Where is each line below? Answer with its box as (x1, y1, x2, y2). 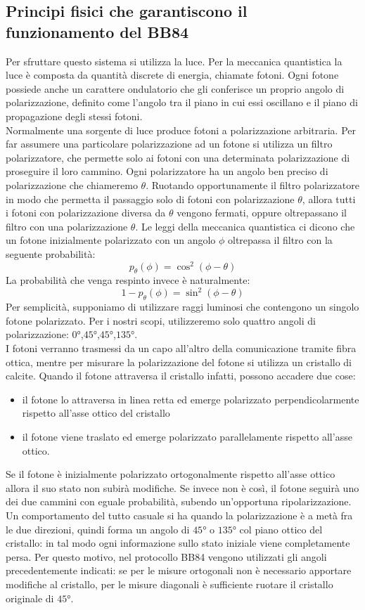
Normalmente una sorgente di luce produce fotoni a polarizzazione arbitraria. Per (6, 122, 356, 137)
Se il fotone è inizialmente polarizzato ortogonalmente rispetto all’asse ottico (6, 467, 335, 481)
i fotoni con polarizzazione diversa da (6, 205, 166, 220)
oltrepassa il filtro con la (228, 233, 333, 247)
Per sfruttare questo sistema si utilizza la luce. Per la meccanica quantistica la (6, 53, 342, 68)
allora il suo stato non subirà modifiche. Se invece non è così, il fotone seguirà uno (6, 480, 359, 495)
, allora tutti (302, 191, 356, 206)
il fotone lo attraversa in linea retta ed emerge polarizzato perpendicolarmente (22, 391, 359, 406)
